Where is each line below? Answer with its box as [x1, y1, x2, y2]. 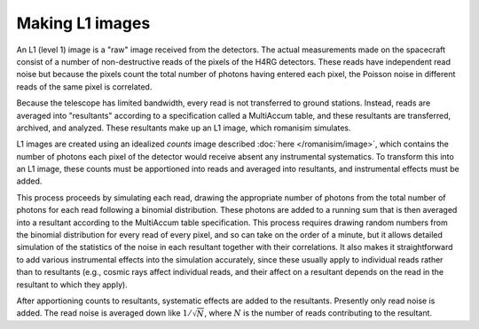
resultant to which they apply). [16, 279, 128, 290]
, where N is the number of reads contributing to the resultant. [204, 308, 433, 318]
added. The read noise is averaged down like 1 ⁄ [16, 308, 191, 318]
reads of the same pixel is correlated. [16, 81, 153, 92]
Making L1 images [16, 13, 151, 33]
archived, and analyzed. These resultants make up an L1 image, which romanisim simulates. [16, 122, 351, 133]
